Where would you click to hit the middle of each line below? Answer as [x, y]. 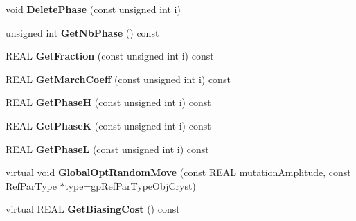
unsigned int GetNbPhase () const [82, 32]
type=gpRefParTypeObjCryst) [130, 185]
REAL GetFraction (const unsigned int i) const [110, 56]
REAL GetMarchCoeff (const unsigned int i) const [118, 79]
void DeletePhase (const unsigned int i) [93, 9]
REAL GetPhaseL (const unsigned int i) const [107, 149]
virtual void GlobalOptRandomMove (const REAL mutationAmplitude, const [178, 172]
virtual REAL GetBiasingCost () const [93, 209]
